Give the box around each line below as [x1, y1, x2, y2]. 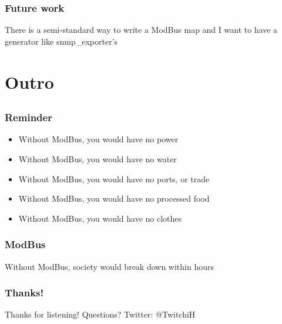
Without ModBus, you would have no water [18, 153, 177, 165]
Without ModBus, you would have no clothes [18, 212, 182, 224]
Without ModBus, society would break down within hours [5, 260, 214, 272]
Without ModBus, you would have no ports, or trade [18, 172, 210, 185]
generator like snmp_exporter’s [5, 35, 118, 47]
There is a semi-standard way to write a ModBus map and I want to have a [5, 24, 278, 36]
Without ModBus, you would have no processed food [18, 192, 210, 205]
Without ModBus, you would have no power [18, 133, 179, 145]
